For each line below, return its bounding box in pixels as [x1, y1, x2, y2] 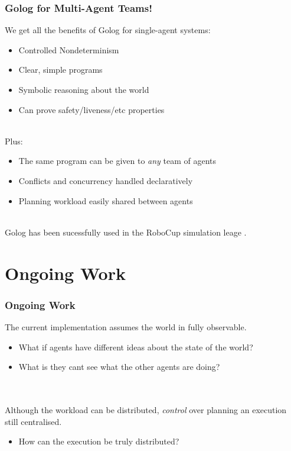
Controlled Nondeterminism [18, 43, 119, 56]
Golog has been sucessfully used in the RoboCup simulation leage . [5, 225, 247, 238]
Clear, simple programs [18, 63, 103, 76]
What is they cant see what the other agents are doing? [18, 360, 220, 373]
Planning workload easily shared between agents [18, 194, 193, 207]
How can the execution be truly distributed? [18, 435, 179, 447]
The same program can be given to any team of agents [18, 154, 217, 167]
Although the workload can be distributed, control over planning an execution [5, 403, 287, 415]
